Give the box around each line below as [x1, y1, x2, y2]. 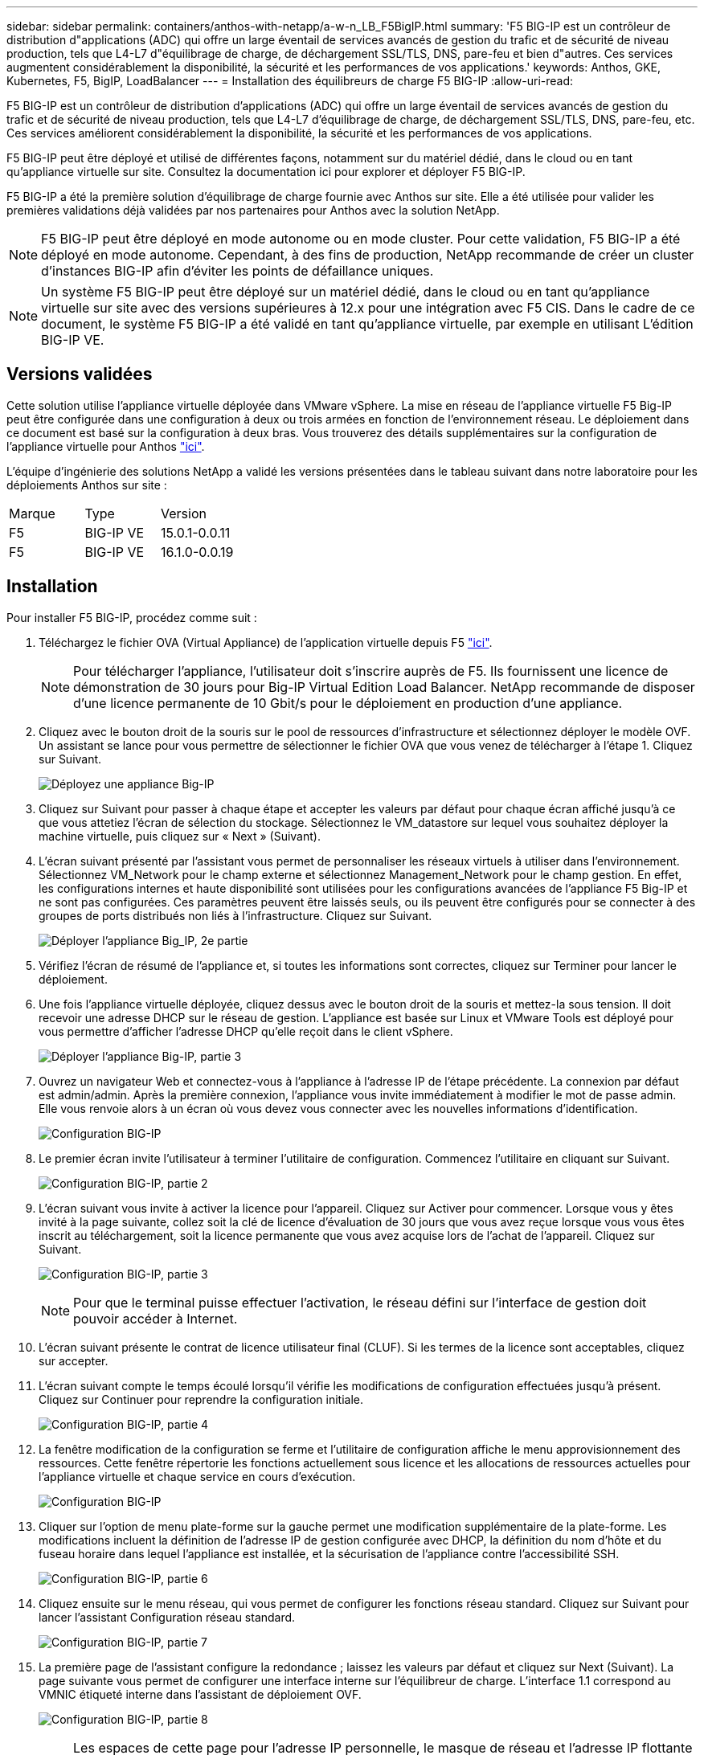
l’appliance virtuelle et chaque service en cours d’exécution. [39, 1469, 356, 1483]
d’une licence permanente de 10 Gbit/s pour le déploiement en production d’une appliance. [73, 694, 623, 711]
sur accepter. [39, 1353, 108, 1368]
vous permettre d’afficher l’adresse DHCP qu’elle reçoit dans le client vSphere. [39, 1024, 453, 1038]
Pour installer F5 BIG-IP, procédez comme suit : [6, 610, 257, 624]
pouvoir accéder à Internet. [73, 1310, 238, 1327]
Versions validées [6, 364, 153, 385]
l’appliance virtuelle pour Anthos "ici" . [6, 439, 205, 453]
